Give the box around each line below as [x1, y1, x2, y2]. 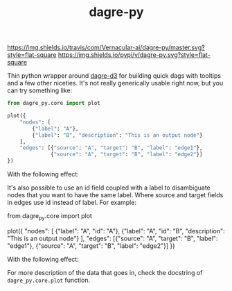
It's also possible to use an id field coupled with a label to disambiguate [7, 183, 211, 192]
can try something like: [7, 86, 73, 94]
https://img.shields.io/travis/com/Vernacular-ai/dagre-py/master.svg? [7, 43, 206, 52]
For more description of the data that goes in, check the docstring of [7, 268, 203, 276]
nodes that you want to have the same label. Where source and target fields [7, 191, 224, 199]
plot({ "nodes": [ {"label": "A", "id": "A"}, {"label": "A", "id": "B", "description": [7, 226, 225, 235]
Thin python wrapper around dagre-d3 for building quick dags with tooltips [7, 72, 222, 80]
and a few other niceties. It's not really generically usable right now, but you [7, 79, 224, 88]
